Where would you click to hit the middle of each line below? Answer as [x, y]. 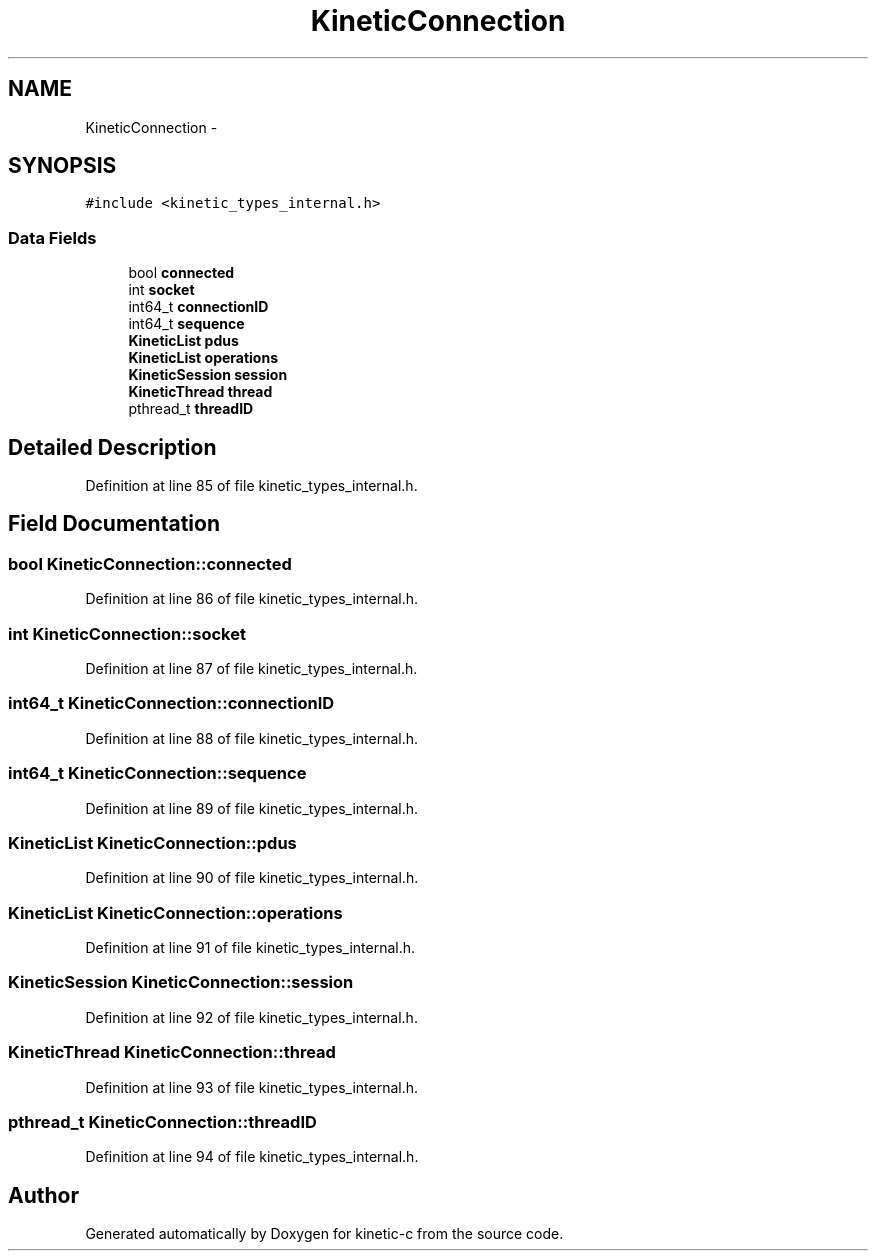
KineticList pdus [183, 341]
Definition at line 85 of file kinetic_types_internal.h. [251, 486]
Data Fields [52, 237]
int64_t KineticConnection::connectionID [171, 703]
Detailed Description [112, 447]
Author [43, 1195]
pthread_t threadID [191, 409]
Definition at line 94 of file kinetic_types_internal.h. [252, 1157]
